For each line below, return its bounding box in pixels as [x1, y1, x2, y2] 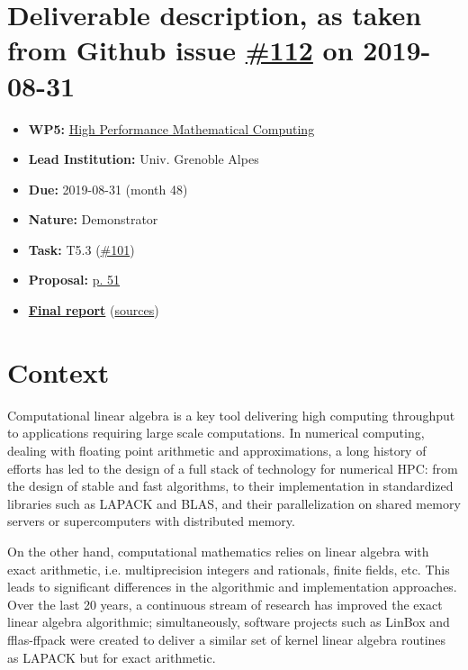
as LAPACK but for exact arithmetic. [7, 647, 216, 666]
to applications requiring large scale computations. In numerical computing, [7, 423, 425, 442]
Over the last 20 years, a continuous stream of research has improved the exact [7, 594, 443, 613]
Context [7, 353, 110, 390]
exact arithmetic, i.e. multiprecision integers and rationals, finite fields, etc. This [7, 559, 450, 578]
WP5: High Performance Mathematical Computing [28, 119, 315, 138]
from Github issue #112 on [7, 32, 354, 68]
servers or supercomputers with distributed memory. [7, 512, 295, 530]
